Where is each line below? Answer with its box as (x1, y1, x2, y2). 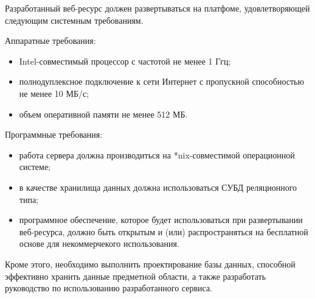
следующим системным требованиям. (5, 13, 144, 26)
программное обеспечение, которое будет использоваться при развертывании (19, 213, 303, 226)
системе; (19, 160, 51, 173)
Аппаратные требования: (5, 34, 96, 47)
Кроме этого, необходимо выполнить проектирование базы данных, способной (5, 257, 296, 270)
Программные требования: (5, 128, 103, 141)
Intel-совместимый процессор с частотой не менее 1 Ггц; (19, 54, 231, 67)
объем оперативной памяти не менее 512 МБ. (19, 107, 188, 120)
